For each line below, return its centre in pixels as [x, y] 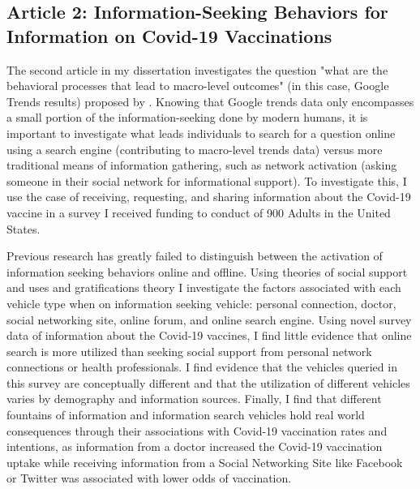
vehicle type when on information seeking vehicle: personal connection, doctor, [201, 303]
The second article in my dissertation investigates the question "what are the [197, 69]
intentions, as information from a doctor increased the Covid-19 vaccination [195, 446]
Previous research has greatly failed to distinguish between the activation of [195, 256]
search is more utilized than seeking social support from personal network [189, 351]
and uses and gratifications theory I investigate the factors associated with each [204, 287]
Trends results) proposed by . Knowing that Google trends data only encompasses [210, 101]
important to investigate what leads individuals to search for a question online [201, 133]
